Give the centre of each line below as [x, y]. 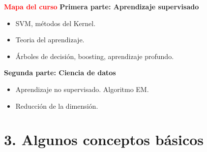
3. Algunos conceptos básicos [104, 139]
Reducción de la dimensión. [57, 106]
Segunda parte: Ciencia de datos [60, 73]
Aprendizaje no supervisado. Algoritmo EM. [82, 89]
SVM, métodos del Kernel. [56, 23]
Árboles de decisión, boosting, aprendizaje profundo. [95, 56]
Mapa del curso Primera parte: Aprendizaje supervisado [102, 6]
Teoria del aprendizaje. [50, 40]
